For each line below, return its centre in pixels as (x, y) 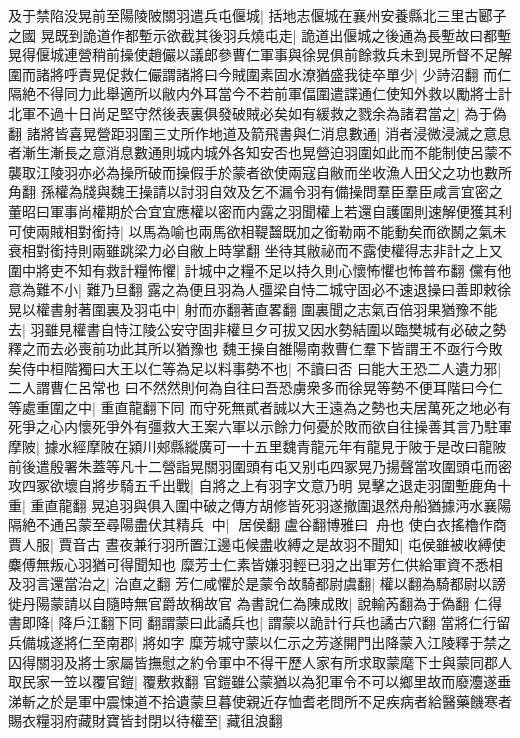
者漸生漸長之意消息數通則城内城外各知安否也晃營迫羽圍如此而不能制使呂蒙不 (260, 152)
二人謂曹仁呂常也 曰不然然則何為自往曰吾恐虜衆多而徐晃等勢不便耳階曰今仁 (255, 387)
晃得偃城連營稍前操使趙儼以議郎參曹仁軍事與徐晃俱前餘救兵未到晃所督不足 (253, 54)
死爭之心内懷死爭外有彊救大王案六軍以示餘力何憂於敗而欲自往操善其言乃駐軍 (260, 426)
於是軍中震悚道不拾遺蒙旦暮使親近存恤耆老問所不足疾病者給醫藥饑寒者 (280, 700)
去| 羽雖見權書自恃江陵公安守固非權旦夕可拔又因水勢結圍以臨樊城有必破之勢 (257, 328)
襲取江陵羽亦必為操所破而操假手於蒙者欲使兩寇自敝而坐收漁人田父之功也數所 (260, 171)
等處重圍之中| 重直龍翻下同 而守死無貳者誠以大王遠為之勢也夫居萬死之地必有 (260, 406)
